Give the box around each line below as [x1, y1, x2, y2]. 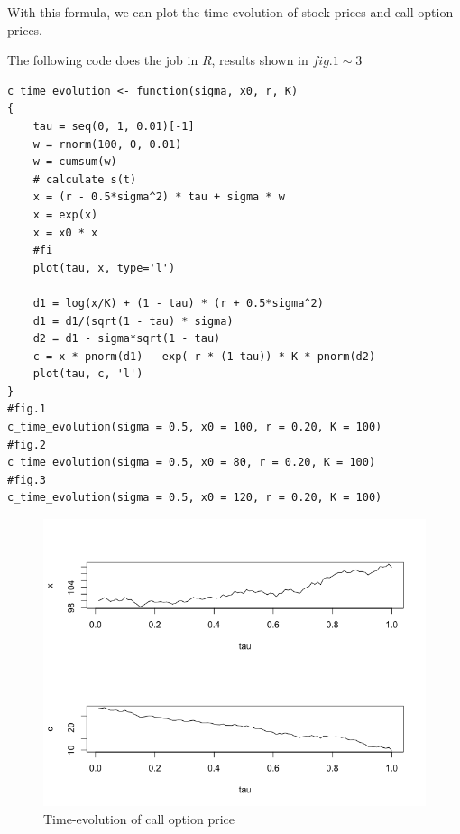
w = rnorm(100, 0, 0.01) [32, 137, 182, 151]
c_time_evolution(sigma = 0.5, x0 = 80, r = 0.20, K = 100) [7, 456, 376, 469]
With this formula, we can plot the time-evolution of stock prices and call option [7, 3, 454, 21]
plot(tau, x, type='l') [32, 261, 176, 274]
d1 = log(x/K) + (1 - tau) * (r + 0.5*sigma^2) [32, 296, 324, 310]
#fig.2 [7, 438, 46, 451]
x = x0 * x [32, 226, 98, 239]
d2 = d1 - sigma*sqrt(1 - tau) [32, 332, 221, 346]
